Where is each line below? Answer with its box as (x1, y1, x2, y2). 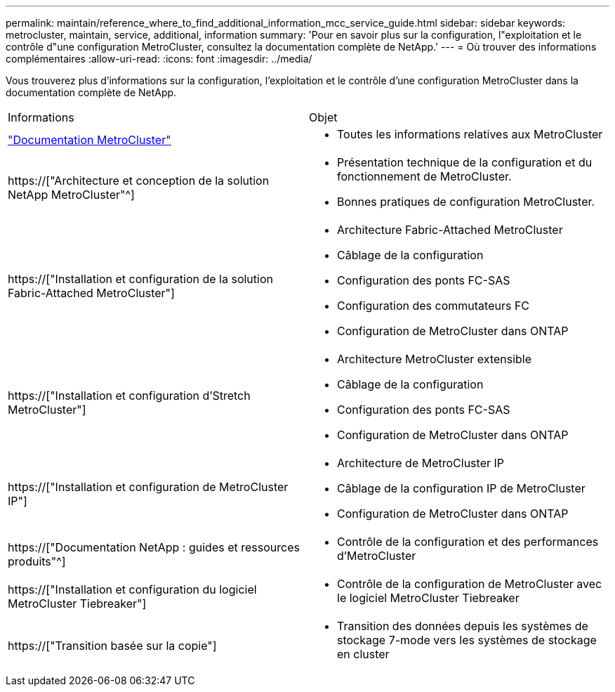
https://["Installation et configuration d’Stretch (8, 389, 251, 403)
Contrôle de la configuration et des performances (337, 535, 599, 549)
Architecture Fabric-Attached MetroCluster (337, 223, 563, 237)
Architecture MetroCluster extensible (337, 352, 532, 366)
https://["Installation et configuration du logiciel (8, 582, 257, 596)
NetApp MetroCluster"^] (8, 188, 135, 202)
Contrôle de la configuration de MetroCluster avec (337, 577, 602, 591)
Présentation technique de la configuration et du (337, 155, 593, 169)
